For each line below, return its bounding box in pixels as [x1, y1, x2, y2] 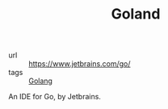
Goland [111, 5, 161, 23]
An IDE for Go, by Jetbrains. [8, 92, 101, 102]
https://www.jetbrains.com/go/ [28, 59, 131, 69]
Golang [28, 76, 52, 86]
